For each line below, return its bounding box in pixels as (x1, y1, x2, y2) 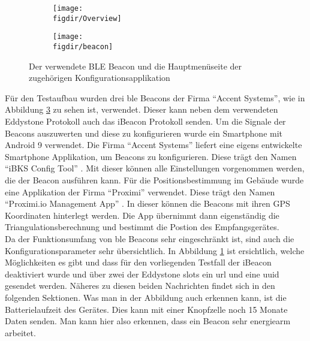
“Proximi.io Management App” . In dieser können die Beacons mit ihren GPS (5, 197, 290, 210)
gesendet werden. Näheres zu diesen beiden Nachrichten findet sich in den (5, 279, 275, 292)
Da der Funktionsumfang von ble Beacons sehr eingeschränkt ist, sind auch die (5, 232, 294, 245)
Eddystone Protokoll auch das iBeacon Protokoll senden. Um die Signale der (5, 115, 286, 127)
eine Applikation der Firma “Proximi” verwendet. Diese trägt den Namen (5, 185, 275, 198)
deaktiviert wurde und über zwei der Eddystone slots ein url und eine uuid (5, 267, 279, 280)
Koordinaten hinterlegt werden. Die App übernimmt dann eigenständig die (5, 209, 279, 221)
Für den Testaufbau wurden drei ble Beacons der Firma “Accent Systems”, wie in (5, 91, 305, 104)
